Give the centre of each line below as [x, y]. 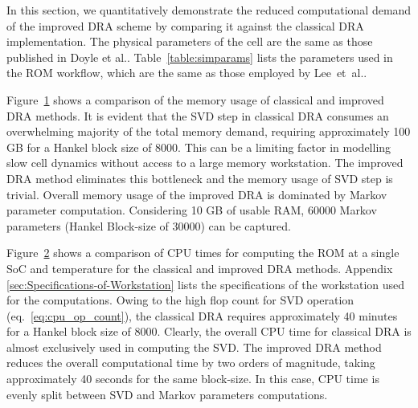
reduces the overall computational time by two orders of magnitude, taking [191, 363]
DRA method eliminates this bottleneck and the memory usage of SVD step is [200, 178]
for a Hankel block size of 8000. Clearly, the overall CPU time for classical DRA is [209, 331]
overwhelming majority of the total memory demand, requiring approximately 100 [209, 131]
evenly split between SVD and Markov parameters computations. [167, 394]
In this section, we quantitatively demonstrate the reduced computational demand [209, 10]
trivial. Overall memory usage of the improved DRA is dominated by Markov [197, 194]
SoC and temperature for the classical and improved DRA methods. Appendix [200, 268]
